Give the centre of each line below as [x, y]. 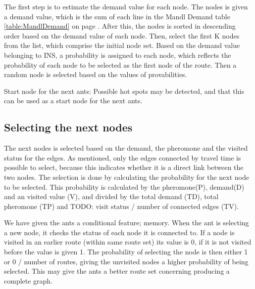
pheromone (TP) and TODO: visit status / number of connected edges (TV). [122, 206]
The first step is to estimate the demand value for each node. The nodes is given [126, 6]
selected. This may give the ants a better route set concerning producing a [117, 271]
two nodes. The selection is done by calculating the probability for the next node [127, 177]
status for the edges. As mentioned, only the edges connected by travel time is [123, 157]
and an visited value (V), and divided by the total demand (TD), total [111, 196]
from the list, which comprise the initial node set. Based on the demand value [122, 45]
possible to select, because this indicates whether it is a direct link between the [124, 167]
